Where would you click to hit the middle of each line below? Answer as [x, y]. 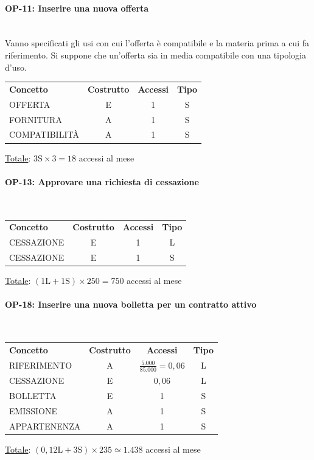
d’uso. [16, 67]
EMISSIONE [33, 410]
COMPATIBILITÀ [44, 134]
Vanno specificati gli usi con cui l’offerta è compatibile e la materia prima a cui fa [157, 43]
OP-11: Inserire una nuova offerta [77, 8]
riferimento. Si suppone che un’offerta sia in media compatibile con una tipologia [155, 55]
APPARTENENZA [45, 426]
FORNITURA [36, 119]
